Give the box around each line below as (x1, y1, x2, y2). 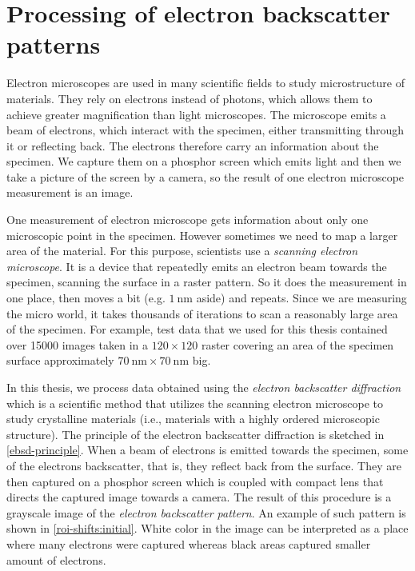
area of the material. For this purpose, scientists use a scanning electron (6, 242, 358, 259)
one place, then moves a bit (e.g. (6, 289, 166, 306)
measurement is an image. (6, 184, 134, 201)
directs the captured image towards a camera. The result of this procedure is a (6, 489, 392, 505)
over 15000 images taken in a (6, 336, 149, 353)
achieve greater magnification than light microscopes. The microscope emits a (6, 106, 386, 122)
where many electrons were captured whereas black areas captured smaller (6, 535, 371, 552)
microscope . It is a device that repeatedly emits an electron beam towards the (6, 258, 387, 274)
